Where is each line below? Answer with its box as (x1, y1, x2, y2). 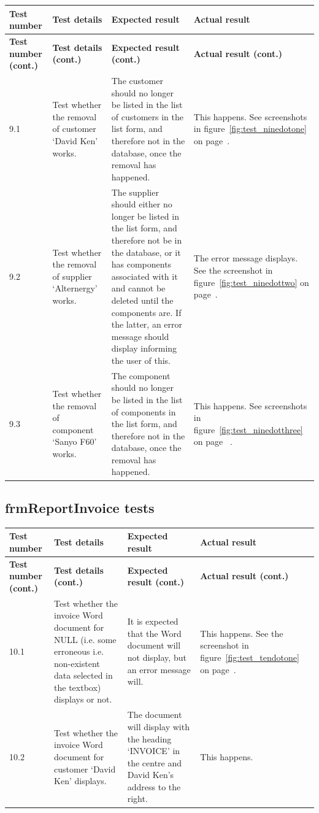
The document (127, 708, 182, 721)
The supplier (111, 185, 159, 198)
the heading (127, 732, 172, 745)
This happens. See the (200, 626, 283, 639)
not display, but (127, 650, 186, 663)
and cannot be (111, 282, 166, 295)
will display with (127, 720, 190, 733)
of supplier (52, 269, 92, 282)
